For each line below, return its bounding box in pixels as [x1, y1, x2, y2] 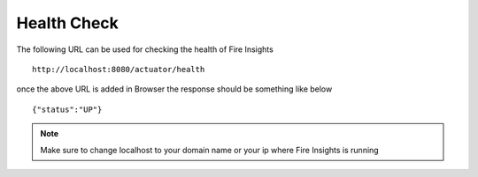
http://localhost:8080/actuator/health [32, 64, 205, 74]
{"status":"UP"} [32, 104, 103, 114]
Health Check [16, 13, 119, 33]
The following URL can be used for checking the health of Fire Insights [16, 44, 274, 55]
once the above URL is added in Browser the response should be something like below [16, 84, 333, 94]
